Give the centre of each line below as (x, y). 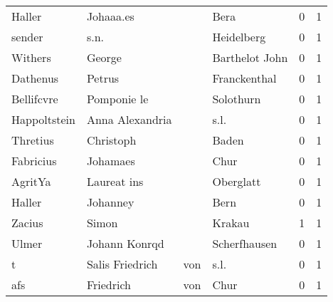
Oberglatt (237, 181)
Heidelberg (239, 37)
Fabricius (34, 161)
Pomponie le (117, 99)
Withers (31, 57)
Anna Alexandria (129, 119)
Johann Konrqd (125, 243)
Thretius (33, 140)
